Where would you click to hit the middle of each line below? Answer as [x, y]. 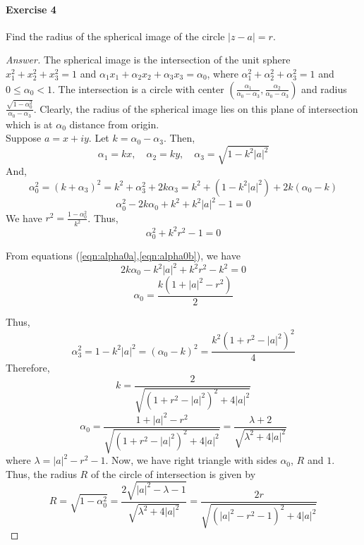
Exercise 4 [31, 9]
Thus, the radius [41, 473]
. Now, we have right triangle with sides [191, 460]
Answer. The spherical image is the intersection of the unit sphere [148, 60]
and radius [324, 88]
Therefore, [28, 368]
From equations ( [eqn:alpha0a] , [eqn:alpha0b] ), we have [123, 255]
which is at [29, 124]
